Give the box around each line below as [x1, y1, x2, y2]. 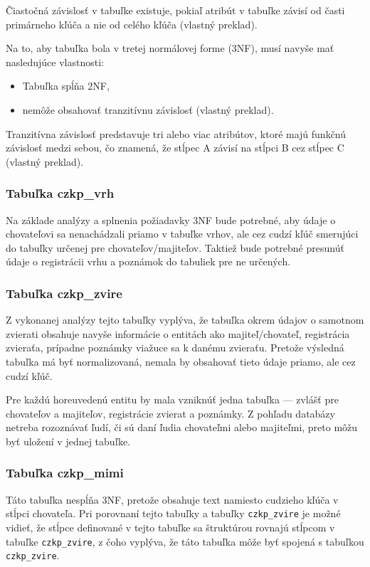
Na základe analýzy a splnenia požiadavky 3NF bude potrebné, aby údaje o [6, 212, 336, 227]
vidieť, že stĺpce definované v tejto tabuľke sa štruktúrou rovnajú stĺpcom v [6, 519, 335, 534]
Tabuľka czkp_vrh [6, 184, 115, 202]
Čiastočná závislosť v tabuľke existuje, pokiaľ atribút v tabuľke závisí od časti [6, 3, 345, 17]
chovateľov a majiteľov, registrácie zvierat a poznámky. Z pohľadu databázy [6, 406, 335, 420]
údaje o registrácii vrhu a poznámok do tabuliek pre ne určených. [6, 254, 291, 269]
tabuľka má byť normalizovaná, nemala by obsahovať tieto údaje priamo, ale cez [6, 354, 356, 369]
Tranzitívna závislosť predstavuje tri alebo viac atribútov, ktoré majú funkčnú [6, 126, 347, 141]
